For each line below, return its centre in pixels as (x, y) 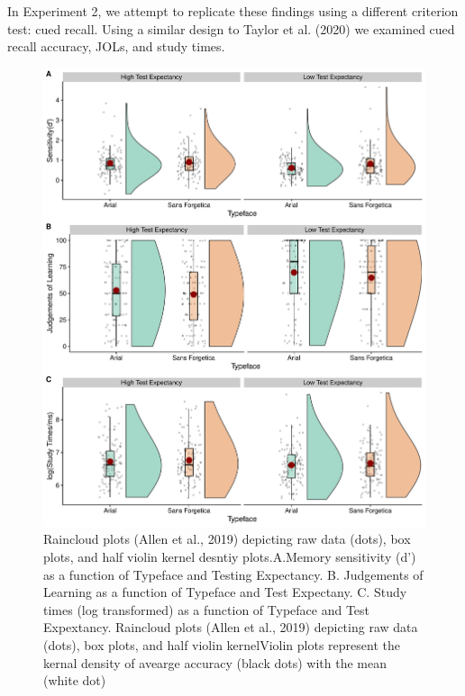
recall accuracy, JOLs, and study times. (116, 46)
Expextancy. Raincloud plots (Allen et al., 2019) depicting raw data (231, 627)
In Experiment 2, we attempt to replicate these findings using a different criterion (233, 11)
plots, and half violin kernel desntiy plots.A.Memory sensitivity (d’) (230, 556)
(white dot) (75, 680)
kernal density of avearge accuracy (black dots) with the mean (215, 662)
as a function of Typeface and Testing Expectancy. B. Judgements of (233, 574)
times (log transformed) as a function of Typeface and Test (207, 609)
